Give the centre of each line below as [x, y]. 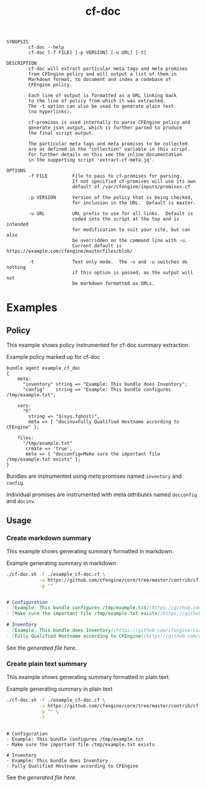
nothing [16, 267]
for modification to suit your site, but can [131, 230]
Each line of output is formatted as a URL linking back [102, 96]
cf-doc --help [46, 47]
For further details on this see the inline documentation [105, 155]
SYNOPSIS [17, 42]
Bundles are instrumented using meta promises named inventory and [94, 476]
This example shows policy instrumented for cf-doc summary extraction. [98, 345]
